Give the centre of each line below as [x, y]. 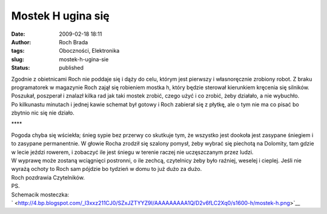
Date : [18, 34]
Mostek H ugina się [60, 16]
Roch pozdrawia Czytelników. [48, 177]
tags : [18, 51]
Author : [21, 42]
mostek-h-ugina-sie [84, 59]
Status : [21, 68]
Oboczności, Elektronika [89, 51]
